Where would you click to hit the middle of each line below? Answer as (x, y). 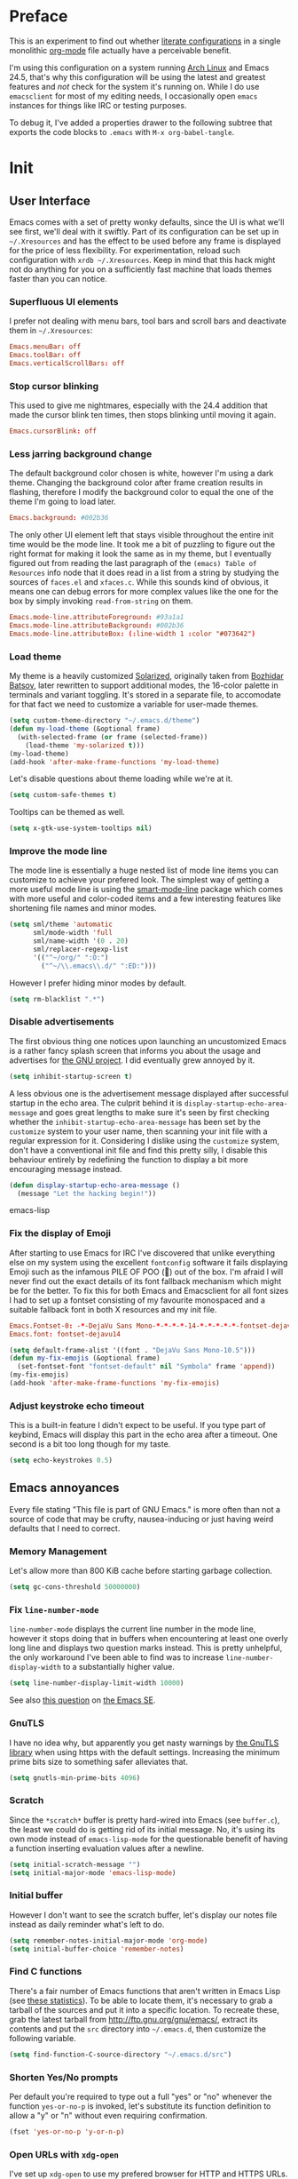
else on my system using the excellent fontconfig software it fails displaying (149, 1262)
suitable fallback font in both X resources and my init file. (113, 1309)
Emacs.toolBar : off (45, 355)
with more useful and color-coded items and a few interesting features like (145, 898)
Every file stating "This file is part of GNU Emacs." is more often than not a (145, 1509)
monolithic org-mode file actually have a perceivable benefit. (121, 50)
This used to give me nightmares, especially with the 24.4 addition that (138, 405)
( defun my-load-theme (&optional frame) (85, 729)
